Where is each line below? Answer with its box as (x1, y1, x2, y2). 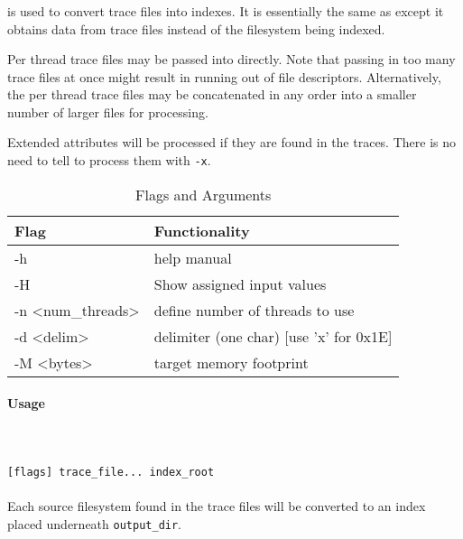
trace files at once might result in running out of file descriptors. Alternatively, (7, 67, 441, 86)
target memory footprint (153, 351, 309, 373)
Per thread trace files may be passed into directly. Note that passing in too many (7, 50, 456, 69)
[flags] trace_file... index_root (7, 465, 215, 479)
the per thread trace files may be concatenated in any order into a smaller (7, 85, 417, 104)
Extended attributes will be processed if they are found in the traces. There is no (7, 133, 456, 152)
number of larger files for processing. (7, 102, 208, 121)
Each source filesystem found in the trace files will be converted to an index (7, 496, 426, 515)
